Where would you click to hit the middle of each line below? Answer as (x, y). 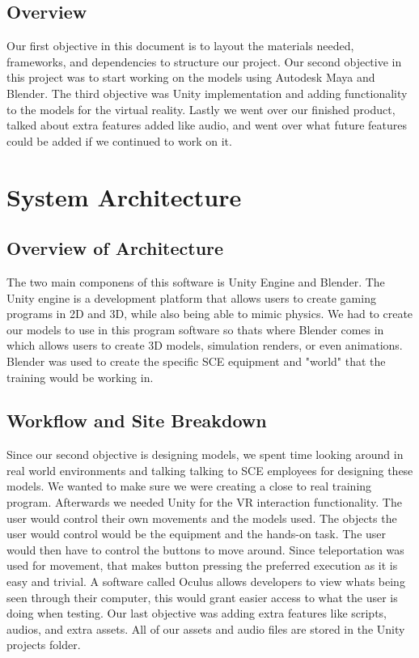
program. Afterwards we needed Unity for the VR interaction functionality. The (204, 502)
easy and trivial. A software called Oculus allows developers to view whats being (206, 582)
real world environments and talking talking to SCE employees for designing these (210, 470)
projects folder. (44, 645)
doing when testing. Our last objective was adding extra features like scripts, (197, 613)
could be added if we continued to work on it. (119, 140)
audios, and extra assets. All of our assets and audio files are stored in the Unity (206, 628)
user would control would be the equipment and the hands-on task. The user (197, 534)
